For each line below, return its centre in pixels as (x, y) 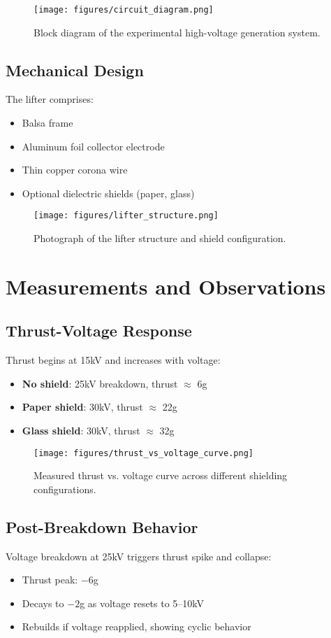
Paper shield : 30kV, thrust (82, 407)
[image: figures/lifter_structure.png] (126, 216)
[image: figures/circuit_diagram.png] (124, 10)
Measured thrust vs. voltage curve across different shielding (161, 475)
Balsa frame (47, 123)
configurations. (65, 489)
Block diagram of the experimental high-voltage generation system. (177, 32)
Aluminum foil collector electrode (93, 146)
